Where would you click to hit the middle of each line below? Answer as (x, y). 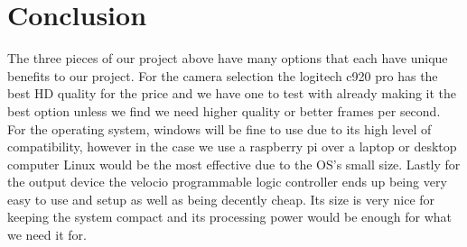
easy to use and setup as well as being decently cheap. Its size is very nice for (221, 199)
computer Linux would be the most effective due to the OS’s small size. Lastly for (234, 164)
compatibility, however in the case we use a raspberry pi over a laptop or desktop (232, 146)
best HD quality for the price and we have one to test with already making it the (232, 93)
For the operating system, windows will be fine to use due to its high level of (219, 128)
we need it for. (47, 235)
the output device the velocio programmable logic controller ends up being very (227, 182)
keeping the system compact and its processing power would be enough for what (230, 217)
